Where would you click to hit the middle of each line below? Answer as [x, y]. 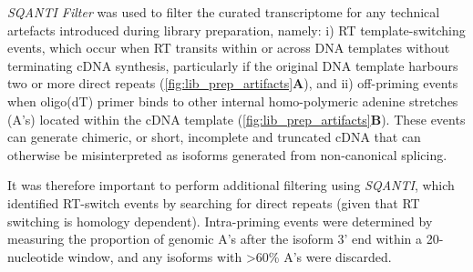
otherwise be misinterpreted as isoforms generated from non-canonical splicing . [227, 154]
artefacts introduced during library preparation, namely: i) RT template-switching [236, 30]
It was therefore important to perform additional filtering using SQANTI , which [231, 185]
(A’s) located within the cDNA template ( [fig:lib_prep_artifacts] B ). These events [236, 119]
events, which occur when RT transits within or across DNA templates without [229, 48]
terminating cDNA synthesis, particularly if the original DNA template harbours [233, 65]
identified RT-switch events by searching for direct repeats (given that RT [214, 202]
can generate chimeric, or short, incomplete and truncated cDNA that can [214, 137]
